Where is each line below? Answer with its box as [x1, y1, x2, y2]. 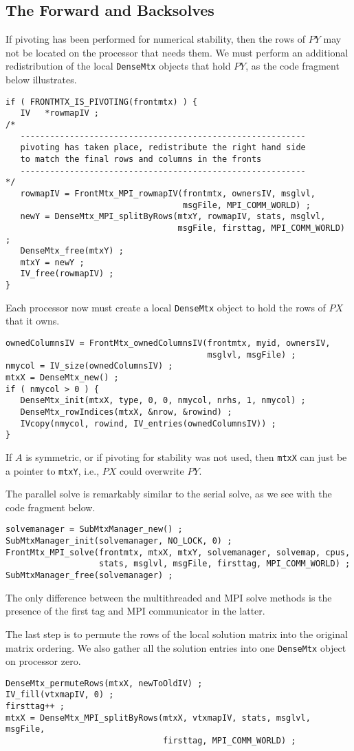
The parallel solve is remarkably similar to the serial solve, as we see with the [5, 486, 332, 501]
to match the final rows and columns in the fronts [20, 154, 262, 164]
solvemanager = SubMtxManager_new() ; [5, 524, 183, 535]
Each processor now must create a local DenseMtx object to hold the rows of [5, 300, 326, 314]
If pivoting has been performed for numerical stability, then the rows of [5, 32, 306, 46]
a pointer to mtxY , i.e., [5, 463, 100, 477]
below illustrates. [5, 72, 77, 87]
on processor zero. [5, 654, 81, 668]
